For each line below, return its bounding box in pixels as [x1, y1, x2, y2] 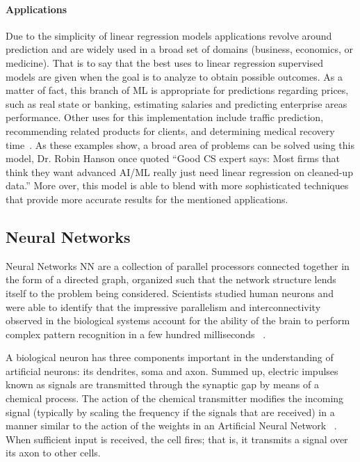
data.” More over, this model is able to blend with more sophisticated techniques [6, 178, 349, 193]
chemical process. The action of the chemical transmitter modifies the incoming [6, 391, 344, 406]
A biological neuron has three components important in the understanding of [6, 350, 334, 365]
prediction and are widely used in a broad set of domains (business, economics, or [6, 42, 354, 56]
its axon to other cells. [6, 445, 101, 460]
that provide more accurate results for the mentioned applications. [6, 191, 288, 206]
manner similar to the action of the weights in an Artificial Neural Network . [6, 418, 337, 433]
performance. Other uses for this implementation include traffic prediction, [6, 110, 324, 125]
